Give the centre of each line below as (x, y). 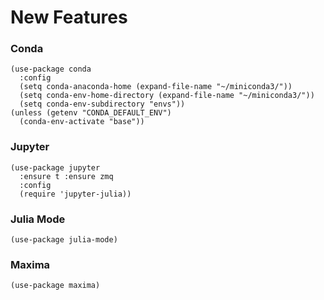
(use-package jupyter (55, 167)
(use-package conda (51, 69)
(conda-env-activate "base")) (82, 122)
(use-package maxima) (55, 286)
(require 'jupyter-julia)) (75, 194)
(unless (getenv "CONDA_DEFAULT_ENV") (91, 113)
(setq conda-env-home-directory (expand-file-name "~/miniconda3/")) (167, 96)
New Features (69, 17)
